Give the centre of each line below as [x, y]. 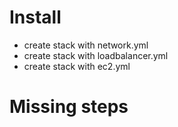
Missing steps [69, 107]
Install [35, 17]
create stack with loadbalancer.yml [96, 55]
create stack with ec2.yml [77, 66]
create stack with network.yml [86, 45]
